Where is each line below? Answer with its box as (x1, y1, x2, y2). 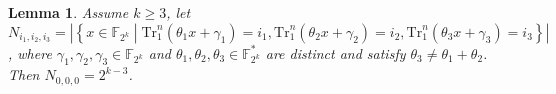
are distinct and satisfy (265, 42, 406, 63)
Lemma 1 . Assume (8, 2, 129, 22)
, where (8, 42, 52, 63)
